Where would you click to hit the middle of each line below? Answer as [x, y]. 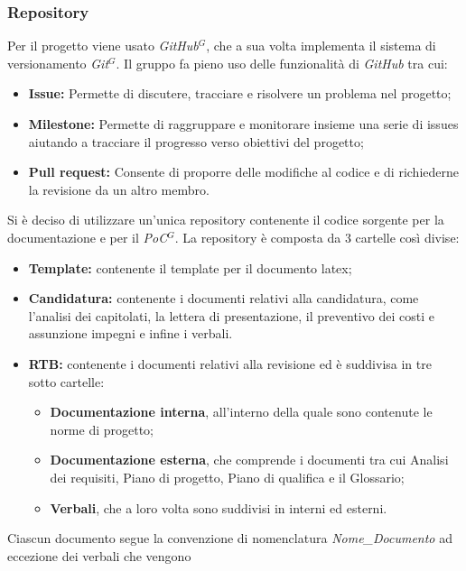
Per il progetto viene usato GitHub [103, 46]
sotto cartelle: [66, 381]
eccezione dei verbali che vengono [99, 555]
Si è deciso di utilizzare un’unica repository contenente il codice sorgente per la [226, 220]
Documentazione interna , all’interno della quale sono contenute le [241, 412]
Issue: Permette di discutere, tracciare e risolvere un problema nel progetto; [240, 93]
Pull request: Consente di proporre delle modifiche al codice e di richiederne [244, 172]
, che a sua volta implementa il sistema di [321, 46]
